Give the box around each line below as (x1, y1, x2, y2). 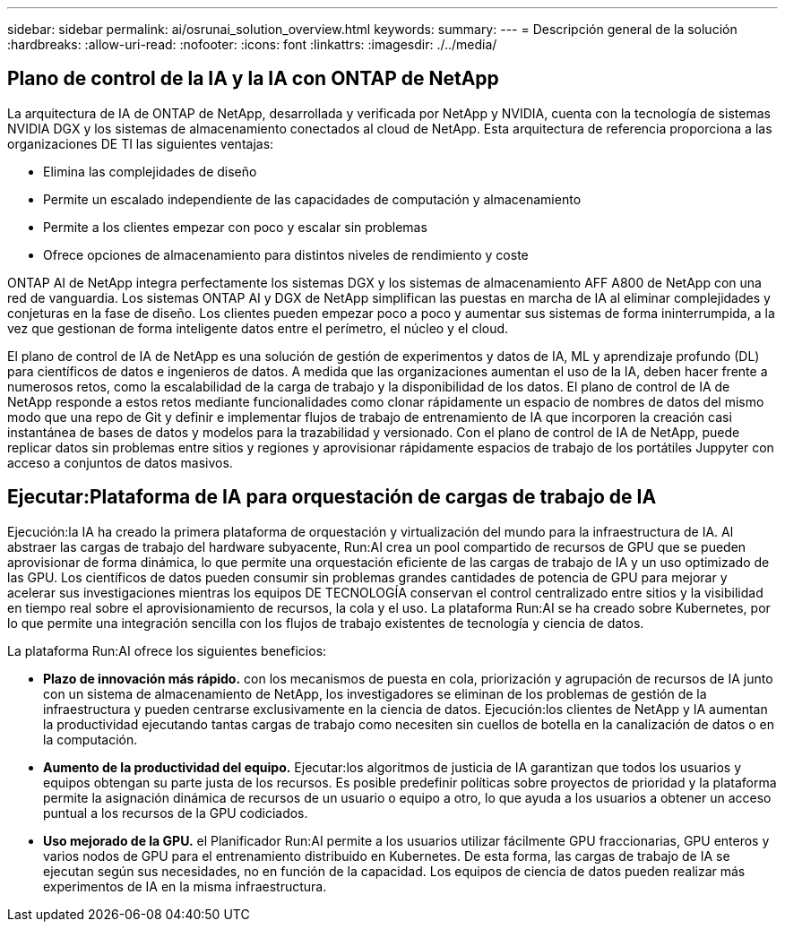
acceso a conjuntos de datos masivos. (7, 454, 233, 470)
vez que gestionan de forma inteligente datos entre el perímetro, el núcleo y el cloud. (7, 320, 509, 336)
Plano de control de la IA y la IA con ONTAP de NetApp (7, 67, 499, 90)
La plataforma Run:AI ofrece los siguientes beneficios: (7, 642, 327, 658)
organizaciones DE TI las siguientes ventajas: (7, 135, 274, 151)
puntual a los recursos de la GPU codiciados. (43, 804, 308, 821)
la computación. (43, 731, 138, 747)
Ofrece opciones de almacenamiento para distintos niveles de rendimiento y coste (43, 246, 529, 262)
